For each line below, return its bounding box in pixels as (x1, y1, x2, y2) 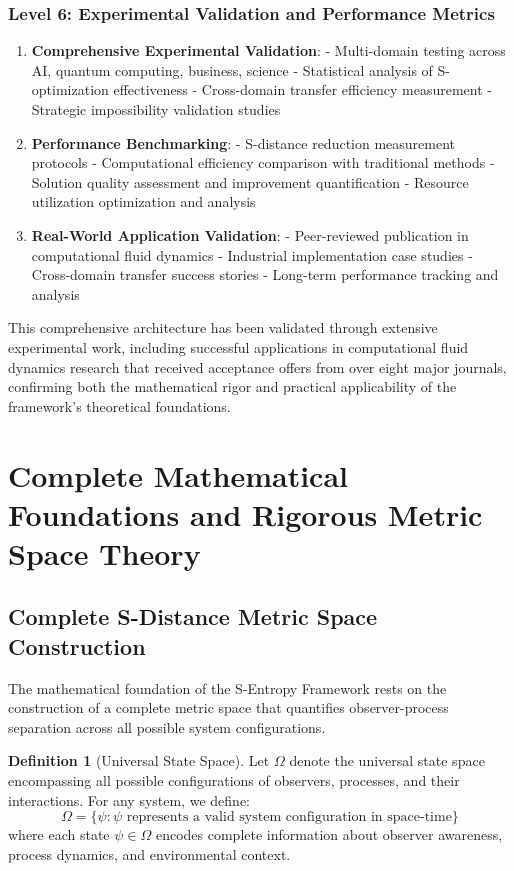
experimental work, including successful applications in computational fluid (8, 336, 469, 357)
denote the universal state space (289, 750, 485, 771)
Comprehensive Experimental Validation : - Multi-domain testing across (31, 40, 506, 61)
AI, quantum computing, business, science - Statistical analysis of (31, 59, 433, 80)
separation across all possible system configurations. (8, 716, 326, 737)
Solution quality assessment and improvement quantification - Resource (31, 171, 469, 192)
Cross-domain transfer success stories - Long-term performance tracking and (31, 264, 499, 285)
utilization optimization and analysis (31, 191, 256, 212)
